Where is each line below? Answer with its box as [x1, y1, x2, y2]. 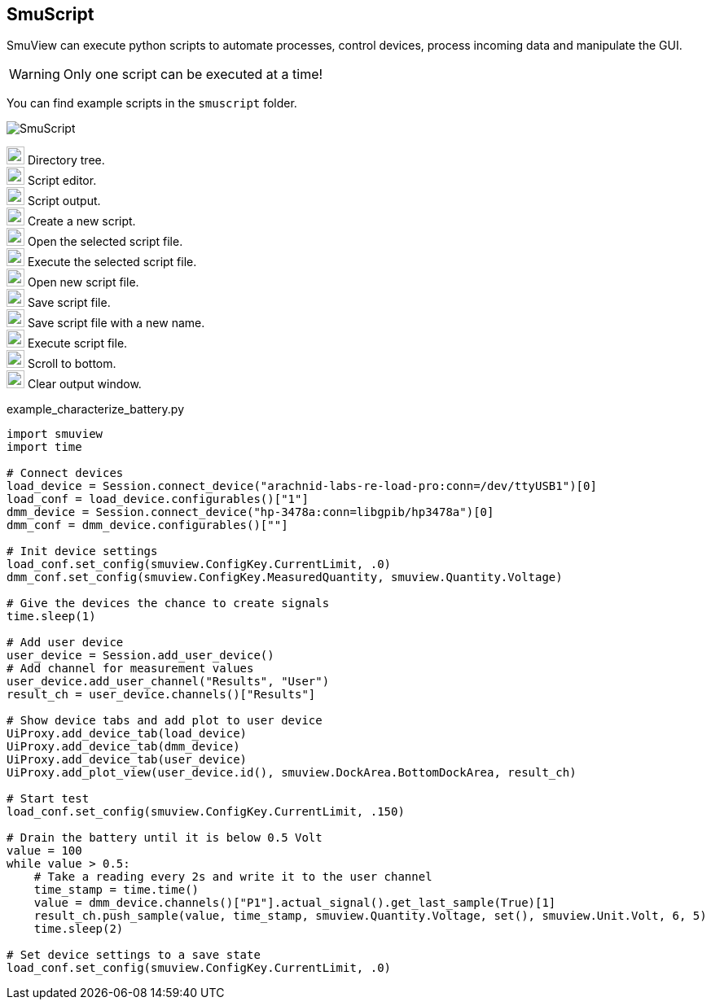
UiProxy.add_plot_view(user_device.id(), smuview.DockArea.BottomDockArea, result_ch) [7, 766, 577, 780]
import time [7, 440, 82, 454]
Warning [9, 66, 60, 83]
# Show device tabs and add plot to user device [7, 714, 323, 728]
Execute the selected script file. [27, 255, 197, 269]
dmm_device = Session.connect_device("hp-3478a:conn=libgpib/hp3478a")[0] [7, 505, 494, 519]
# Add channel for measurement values [7, 662, 254, 676]
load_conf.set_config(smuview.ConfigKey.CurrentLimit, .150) [7, 805, 405, 819]
